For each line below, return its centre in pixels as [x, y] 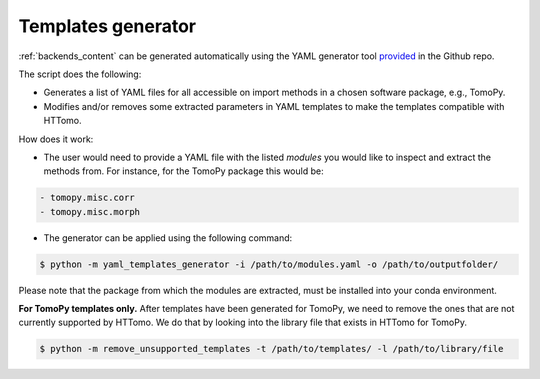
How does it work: [56, 139]
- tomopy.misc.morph [89, 211]
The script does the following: [80, 74]
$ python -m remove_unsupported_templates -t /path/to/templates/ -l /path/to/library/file [271, 349]
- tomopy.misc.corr [87, 198]
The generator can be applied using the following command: [168, 237]
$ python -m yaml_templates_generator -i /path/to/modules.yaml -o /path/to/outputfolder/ [269, 264]
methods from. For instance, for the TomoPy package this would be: [183, 171]
